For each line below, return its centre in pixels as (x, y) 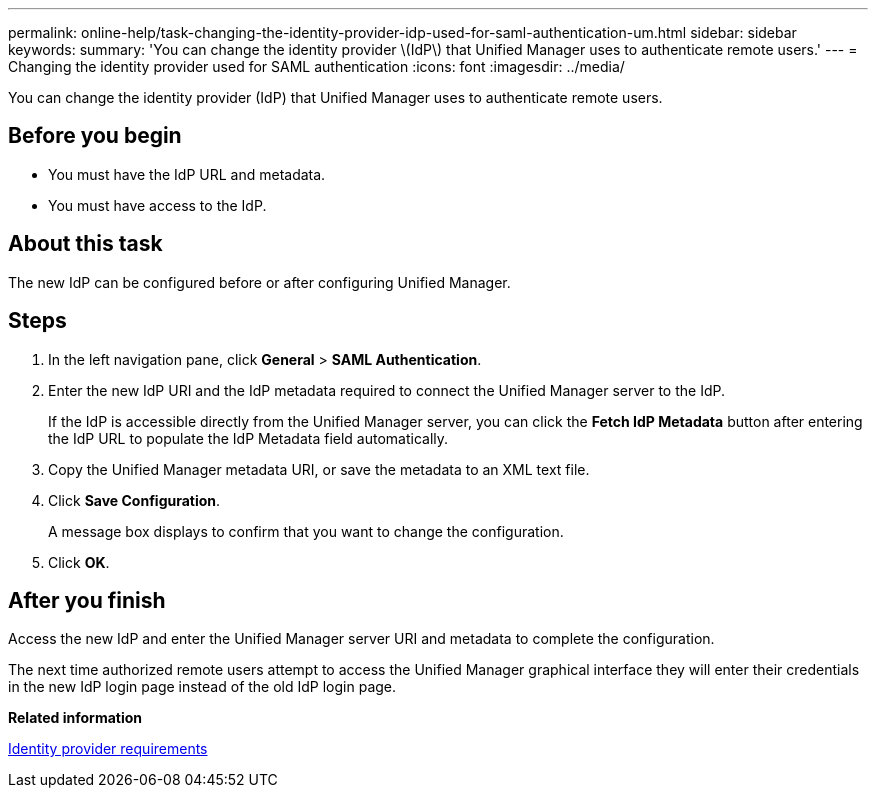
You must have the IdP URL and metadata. (187, 174)
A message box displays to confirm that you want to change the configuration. (306, 531)
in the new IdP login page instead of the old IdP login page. (202, 687)
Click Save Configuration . (134, 500)
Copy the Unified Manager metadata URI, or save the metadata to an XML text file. (319, 469)
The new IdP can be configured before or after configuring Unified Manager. (259, 282)
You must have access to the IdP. (157, 205)
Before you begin (95, 136)
